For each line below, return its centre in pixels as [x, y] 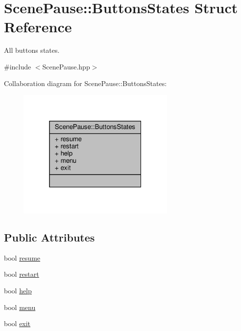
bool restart [22, 274]
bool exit [17, 323]
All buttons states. [32, 50]
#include [18, 66]
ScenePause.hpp [66, 66]
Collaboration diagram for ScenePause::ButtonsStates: [85, 83]
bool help [18, 290]
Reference [38, 27]
